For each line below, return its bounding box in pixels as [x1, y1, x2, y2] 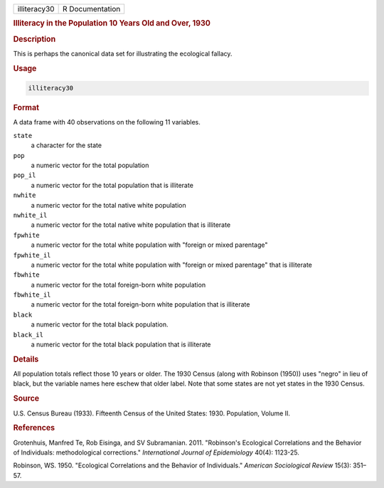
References [13, 423, 55, 433]
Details [13, 354, 39, 364]
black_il [13, 331, 44, 339]
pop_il [13, 171, 36, 179]
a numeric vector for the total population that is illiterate [31, 181, 193, 189]
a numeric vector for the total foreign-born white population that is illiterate [31, 300, 250, 309]
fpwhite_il [13, 251, 51, 259]
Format [13, 103, 39, 113]
